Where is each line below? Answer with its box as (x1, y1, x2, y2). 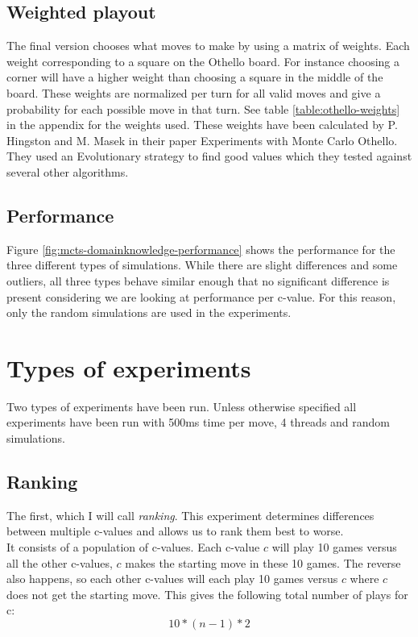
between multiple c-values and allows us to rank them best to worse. (6, 523, 344, 539)
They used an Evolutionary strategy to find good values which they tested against (6, 148, 412, 164)
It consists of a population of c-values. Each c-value (6, 539, 260, 556)
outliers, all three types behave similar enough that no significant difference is (6, 272, 390, 289)
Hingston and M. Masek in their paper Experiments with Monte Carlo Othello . (6, 131, 398, 148)
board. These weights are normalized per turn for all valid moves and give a (6, 84, 381, 101)
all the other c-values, (6, 554, 113, 571)
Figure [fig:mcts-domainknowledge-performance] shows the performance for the (6, 240, 395, 257)
